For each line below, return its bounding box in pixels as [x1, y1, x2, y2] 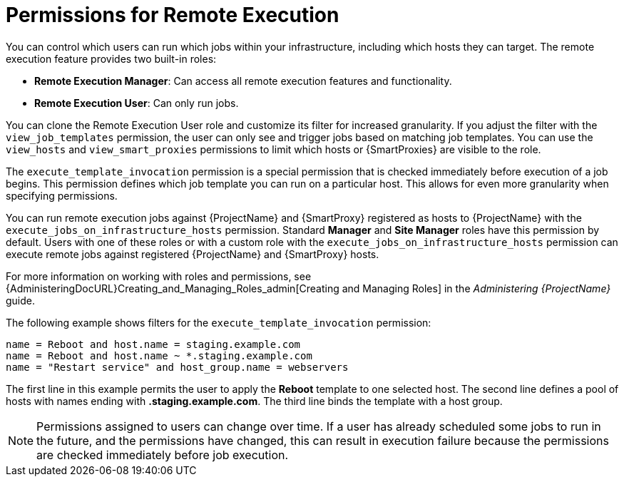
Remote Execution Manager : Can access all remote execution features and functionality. [34, 74, 452, 87]
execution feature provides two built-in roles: [6, 52, 217, 65]
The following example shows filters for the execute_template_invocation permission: [6, 316, 431, 329]
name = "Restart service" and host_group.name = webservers [6, 361, 349, 373]
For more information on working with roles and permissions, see [6, 270, 312, 282]
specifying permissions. [6, 189, 118, 202]
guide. [6, 294, 36, 307]
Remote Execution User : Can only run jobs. [34, 96, 239, 109]
